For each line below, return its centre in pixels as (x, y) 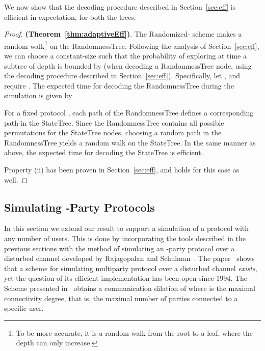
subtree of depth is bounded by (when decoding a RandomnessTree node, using (128, 65)
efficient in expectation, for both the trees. (70, 17)
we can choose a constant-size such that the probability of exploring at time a (125, 56)
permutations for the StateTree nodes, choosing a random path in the (113, 133)
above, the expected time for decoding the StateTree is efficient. (104, 152)
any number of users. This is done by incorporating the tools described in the (125, 238)
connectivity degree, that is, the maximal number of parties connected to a (121, 298)
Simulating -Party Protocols (79, 207)
